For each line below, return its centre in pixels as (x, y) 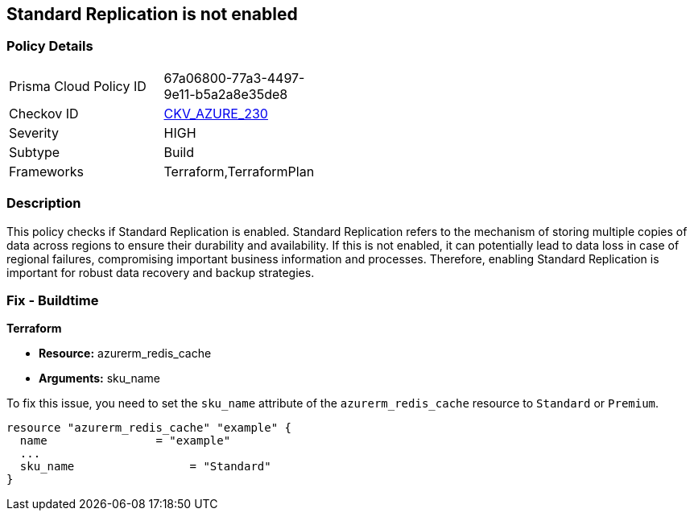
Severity (34, 132)
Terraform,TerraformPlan (239, 171)
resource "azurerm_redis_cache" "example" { (149, 428)
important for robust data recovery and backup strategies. (161, 272)
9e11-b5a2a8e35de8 (226, 94)
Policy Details (50, 46)
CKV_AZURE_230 (216, 113)
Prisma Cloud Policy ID (78, 86)
